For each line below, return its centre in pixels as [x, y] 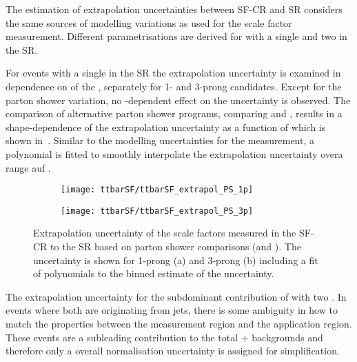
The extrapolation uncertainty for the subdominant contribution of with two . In [176, 296]
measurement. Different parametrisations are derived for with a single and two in [176, 36]
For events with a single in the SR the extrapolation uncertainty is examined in [173, 73]
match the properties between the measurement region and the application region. [179, 323]
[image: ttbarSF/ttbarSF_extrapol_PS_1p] [157, 190]
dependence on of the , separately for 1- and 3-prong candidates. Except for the [174, 86]
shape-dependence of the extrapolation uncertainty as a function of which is [166, 127]
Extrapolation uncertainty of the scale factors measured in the [165, 233]
